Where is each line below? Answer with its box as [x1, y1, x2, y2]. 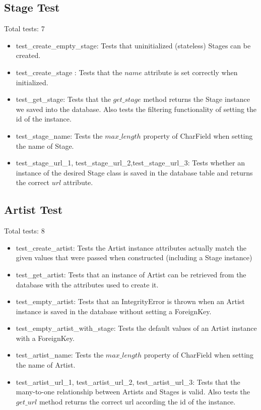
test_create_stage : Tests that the [16, 67, 122, 77]
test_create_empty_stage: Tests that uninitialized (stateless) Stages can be [16, 40, 251, 50]
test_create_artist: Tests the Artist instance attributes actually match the [16, 242, 247, 253]
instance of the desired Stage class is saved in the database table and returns [16, 167, 253, 178]
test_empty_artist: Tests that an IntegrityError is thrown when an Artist [16, 296, 245, 307]
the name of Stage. [16, 140, 74, 151]
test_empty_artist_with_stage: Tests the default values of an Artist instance [16, 323, 257, 333]
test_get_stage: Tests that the [16, 94, 111, 104]
